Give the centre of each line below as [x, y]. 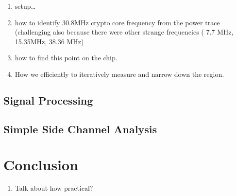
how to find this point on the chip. [66, 58]
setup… [25, 6]
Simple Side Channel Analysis [80, 129]
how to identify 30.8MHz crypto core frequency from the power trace [117, 22]
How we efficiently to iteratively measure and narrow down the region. [119, 74]
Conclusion [41, 165]
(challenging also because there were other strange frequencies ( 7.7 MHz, [124, 32]
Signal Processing [48, 100]
